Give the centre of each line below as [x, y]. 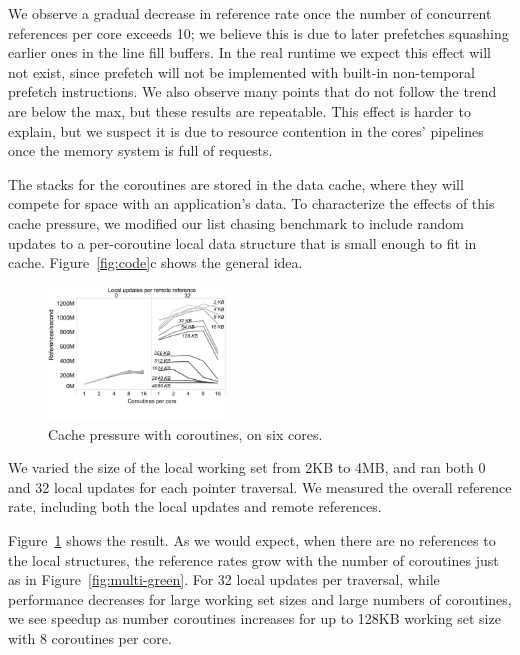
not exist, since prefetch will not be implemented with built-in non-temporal [241, 71]
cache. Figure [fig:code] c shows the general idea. [155, 262]
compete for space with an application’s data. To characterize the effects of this [251, 203]
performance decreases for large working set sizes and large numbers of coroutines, [260, 598]
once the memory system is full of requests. [140, 150]
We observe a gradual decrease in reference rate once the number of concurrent [250, 13]
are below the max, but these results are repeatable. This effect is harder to [239, 110]
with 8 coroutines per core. [90, 638]
